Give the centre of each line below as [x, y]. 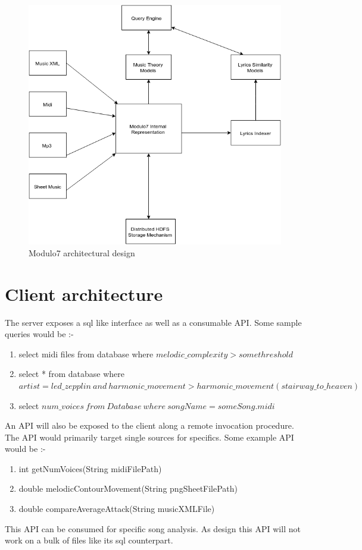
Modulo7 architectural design [82, 252]
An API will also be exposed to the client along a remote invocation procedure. [149, 425]
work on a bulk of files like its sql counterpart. [89, 540]
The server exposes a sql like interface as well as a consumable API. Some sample [153, 322]
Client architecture [84, 293]
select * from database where [71, 374]
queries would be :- [39, 334]
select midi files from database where [86, 353]
